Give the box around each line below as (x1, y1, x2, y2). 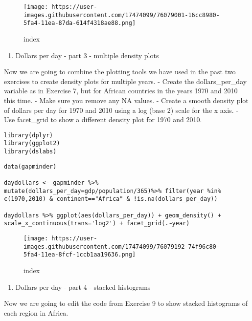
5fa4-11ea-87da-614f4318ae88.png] (23, 20, 136, 27)
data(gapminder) (4, 163, 57, 170)
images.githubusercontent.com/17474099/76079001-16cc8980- (23, 11, 220, 19)
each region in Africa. (4, 307, 69, 318)
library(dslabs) (4, 148, 57, 155)
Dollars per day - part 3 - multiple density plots (15, 50, 159, 60)
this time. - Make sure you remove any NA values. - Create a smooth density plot (4, 95, 249, 105)
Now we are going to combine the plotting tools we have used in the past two (4, 66, 236, 77)
